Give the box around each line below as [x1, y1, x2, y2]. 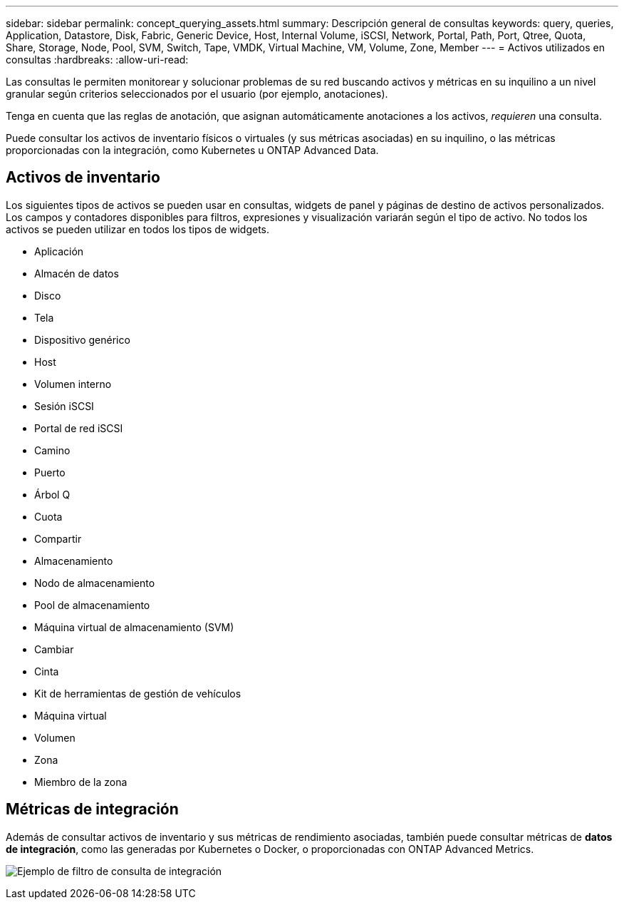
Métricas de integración [6, 800, 179, 819]
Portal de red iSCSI [34, 421, 123, 434]
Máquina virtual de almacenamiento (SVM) [34, 620, 234, 633]
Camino [34, 444, 71, 456]
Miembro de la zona [34, 775, 128, 788]
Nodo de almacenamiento [34, 576, 155, 589]
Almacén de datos [34, 267, 119, 280]
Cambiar [34, 643, 74, 655]
